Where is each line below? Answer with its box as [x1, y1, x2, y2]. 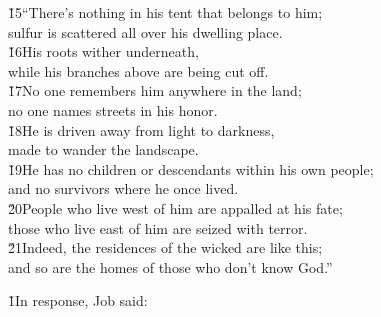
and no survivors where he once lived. [8, 178, 239, 199]
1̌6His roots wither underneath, [8, 41, 199, 62]
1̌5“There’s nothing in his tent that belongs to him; [8, 2, 323, 22]
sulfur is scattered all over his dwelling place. [8, 21, 283, 42]
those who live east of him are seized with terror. [8, 217, 308, 238]
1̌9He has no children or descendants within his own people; [8, 158, 374, 179]
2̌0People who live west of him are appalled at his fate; [8, 197, 343, 218]
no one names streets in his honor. [8, 99, 218, 120]
